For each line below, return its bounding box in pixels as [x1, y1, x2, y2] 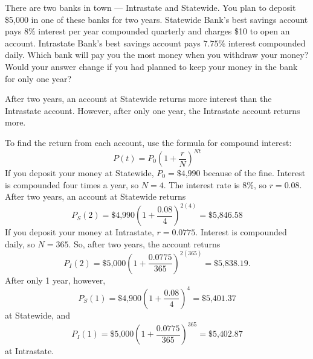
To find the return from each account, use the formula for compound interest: [5, 136, 292, 148]
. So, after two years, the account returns [68, 237, 221, 250]
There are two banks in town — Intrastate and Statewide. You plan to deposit [5, 1, 296, 13]
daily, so [5, 237, 35, 250]
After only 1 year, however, [5, 273, 106, 286]
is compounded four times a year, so [5, 178, 139, 191]
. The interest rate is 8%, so [163, 178, 266, 191]
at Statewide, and [5, 308, 71, 321]
